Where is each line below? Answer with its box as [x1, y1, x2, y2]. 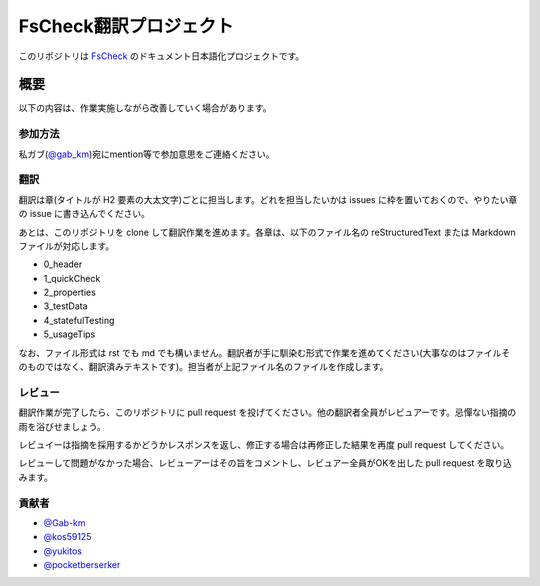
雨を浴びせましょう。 [18, 420, 107, 432]
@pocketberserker [43, 559, 121, 571]
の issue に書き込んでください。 [18, 208, 150, 220]
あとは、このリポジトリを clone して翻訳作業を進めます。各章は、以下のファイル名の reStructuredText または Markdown [18, 226, 517, 238]
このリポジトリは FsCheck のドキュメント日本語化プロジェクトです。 [18, 50, 305, 62]
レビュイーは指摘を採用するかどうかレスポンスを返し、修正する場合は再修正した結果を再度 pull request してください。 [18, 438, 510, 450]
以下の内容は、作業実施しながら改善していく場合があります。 [18, 102, 272, 114]
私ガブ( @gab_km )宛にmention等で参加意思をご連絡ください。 [18, 148, 275, 160]
